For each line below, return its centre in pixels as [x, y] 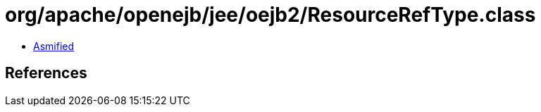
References [46, 73]
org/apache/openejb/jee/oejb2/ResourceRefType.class [270, 15]
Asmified [54, 46]
